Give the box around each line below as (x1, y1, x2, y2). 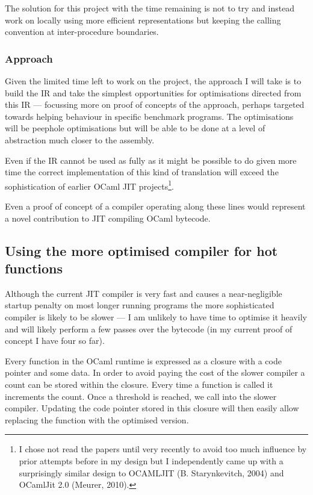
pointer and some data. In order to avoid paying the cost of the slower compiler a (5, 366, 305, 379)
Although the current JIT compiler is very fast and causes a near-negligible (5, 287, 282, 299)
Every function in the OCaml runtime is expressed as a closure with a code (5, 354, 282, 367)
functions (5, 258, 63, 277)
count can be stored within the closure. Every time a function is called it (5, 378, 273, 390)
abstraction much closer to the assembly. (5, 133, 155, 146)
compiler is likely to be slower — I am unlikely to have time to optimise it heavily (5, 310, 307, 323)
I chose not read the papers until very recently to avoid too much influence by (19, 443, 307, 455)
